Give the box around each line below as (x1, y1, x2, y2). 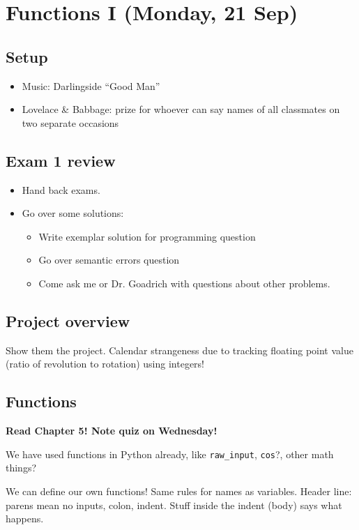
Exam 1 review (6, 149, 116, 171)
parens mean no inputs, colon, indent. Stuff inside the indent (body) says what (6, 497, 342, 512)
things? (6, 460, 37, 475)
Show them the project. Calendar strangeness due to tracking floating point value (6, 342, 353, 357)
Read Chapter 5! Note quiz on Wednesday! (6, 423, 217, 438)
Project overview (6, 310, 130, 331)
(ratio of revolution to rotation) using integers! (6, 356, 205, 371)
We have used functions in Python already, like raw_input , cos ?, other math (6, 446, 334, 461)
